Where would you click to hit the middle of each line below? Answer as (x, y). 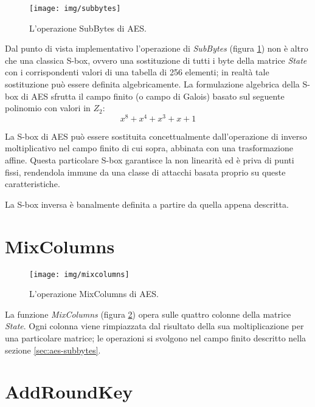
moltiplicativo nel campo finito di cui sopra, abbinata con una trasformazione (149, 148)
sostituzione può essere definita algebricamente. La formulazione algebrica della (152, 84)
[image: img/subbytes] (75, 9)
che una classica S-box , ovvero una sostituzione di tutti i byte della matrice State (156, 60)
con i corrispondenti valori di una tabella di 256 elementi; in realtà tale (137, 72)
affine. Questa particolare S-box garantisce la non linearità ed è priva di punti (150, 160)
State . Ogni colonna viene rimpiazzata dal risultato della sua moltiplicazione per (154, 326)
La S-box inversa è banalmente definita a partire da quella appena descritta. (147, 204)
